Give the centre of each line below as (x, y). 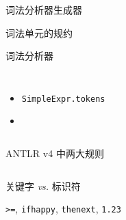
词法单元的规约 (39, 32)
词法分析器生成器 (44, 10)
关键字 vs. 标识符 (43, 185)
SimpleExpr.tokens (63, 99)
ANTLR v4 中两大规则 (55, 153)
